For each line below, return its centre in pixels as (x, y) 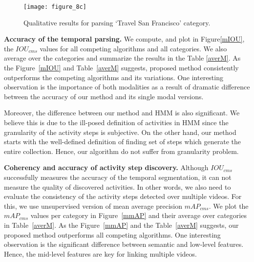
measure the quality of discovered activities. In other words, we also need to (117, 186)
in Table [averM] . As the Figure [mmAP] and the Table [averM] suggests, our (121, 225)
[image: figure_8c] (55, 7)
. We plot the (229, 206)
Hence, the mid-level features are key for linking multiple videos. (100, 253)
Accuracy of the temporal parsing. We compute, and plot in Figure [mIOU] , (124, 39)
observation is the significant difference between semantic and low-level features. (124, 244)
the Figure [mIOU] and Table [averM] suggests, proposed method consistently (121, 68)
